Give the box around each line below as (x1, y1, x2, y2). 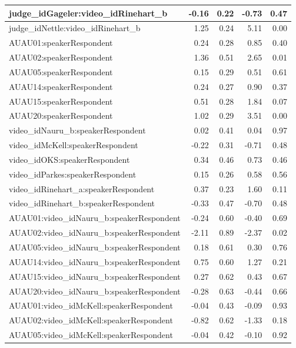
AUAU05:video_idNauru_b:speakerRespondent (9, 241, 181, 253)
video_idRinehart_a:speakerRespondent (9, 182, 155, 195)
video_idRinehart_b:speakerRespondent (9, 197, 155, 209)
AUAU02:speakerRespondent (9, 51, 113, 63)
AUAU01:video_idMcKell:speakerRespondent (9, 299, 173, 312)
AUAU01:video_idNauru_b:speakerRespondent (9, 212, 181, 224)
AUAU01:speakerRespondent (9, 36, 113, 49)
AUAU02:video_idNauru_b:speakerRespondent (9, 226, 181, 239)
